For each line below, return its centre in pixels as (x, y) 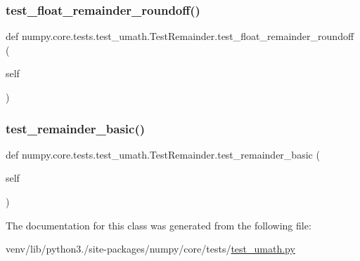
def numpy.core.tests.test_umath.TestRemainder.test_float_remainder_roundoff (180, 36)
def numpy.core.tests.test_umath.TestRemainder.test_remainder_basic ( (163, 154)
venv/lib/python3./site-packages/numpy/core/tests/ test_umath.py (150, 249)
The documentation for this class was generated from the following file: (159, 225)
